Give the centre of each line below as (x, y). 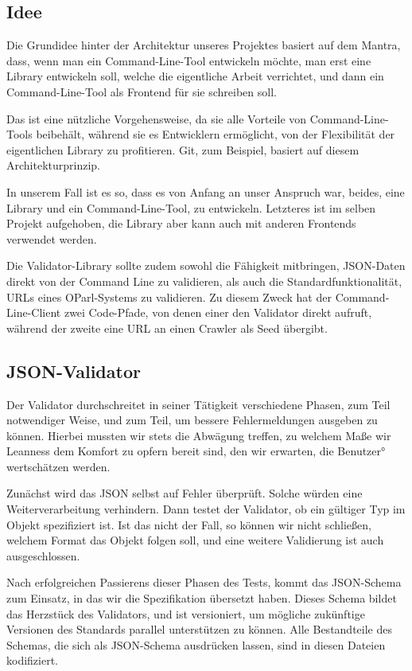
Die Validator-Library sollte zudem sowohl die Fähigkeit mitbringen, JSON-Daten (206, 265)
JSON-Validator (74, 371)
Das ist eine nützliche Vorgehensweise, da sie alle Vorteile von (157, 118)
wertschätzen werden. (58, 466)
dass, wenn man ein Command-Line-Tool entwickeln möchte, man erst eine (189, 60)
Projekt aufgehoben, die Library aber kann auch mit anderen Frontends (181, 223)
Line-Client (34, 312)
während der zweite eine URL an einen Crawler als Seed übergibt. (167, 328)
